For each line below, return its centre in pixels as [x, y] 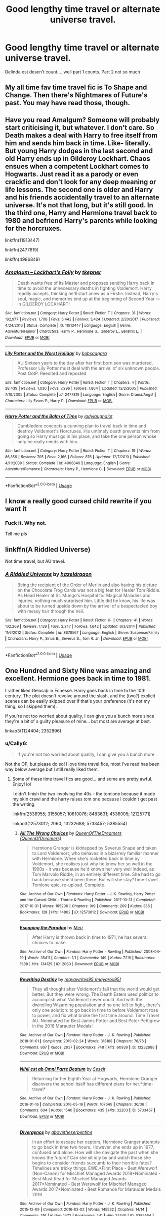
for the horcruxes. [34, 228]
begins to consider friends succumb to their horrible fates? [92, 1163]
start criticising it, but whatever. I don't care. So [80, 127]
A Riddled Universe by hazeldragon [49, 574]
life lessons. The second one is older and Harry [79, 189]
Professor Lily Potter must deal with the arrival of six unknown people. [89, 368]
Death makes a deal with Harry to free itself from [82, 135]
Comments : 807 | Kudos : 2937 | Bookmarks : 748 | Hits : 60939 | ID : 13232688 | [88, 1047]
